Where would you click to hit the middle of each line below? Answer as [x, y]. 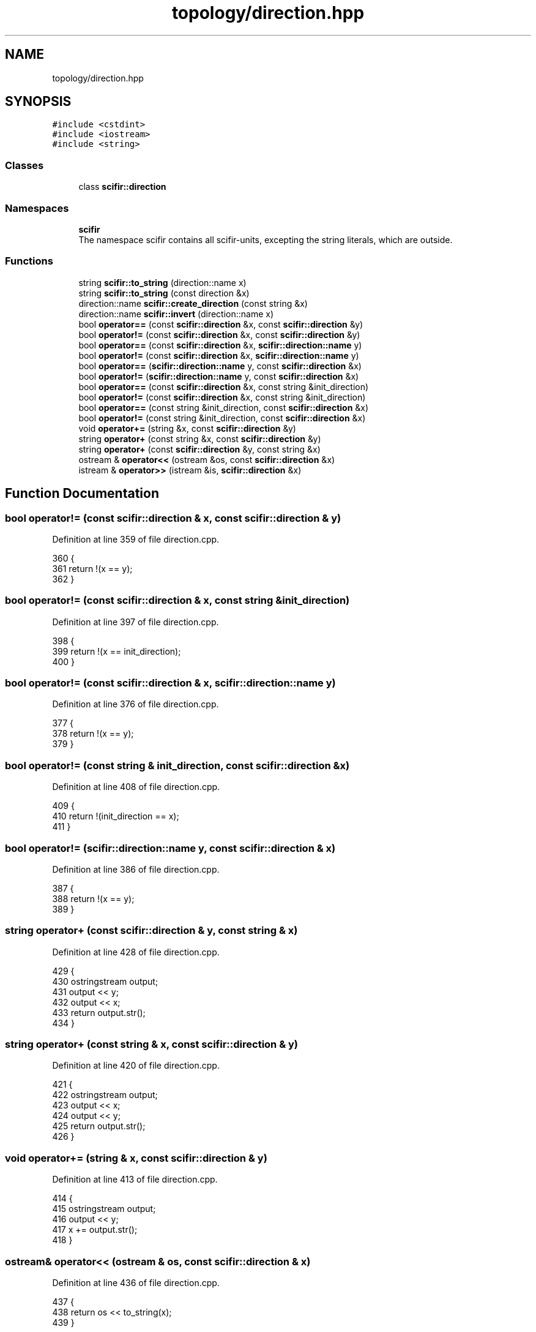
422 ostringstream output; [105, 1095]
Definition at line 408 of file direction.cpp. [136, 787]
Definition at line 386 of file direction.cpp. [136, 869]
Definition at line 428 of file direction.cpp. [136, 952]
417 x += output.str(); [95, 1230]
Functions [29, 261]
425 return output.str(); [99, 1126]
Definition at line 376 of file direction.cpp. [136, 704]
